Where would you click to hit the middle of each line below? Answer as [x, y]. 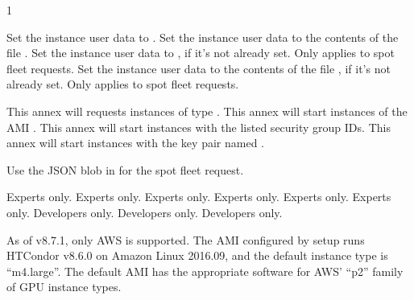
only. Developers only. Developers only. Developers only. [145, 212]
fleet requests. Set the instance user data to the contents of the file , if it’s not [199, 68]
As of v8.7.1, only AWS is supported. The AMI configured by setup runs [186, 239]
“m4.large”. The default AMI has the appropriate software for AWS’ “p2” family [205, 271]
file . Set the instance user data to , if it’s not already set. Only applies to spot [201, 53]
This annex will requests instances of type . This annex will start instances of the [207, 111]
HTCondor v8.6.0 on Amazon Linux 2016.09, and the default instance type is [197, 255]
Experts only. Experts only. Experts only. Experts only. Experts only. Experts [199, 197]
